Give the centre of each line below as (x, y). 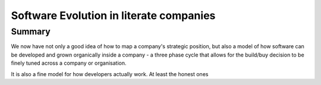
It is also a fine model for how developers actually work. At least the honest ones (110, 74)
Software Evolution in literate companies (113, 15)
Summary (31, 32)
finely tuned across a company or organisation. (69, 63)
